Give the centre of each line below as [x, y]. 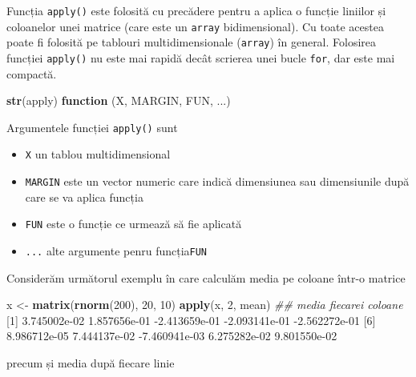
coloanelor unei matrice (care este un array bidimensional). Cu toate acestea [195, 26]
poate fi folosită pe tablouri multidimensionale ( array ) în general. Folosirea [192, 42]
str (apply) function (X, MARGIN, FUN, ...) [119, 100]
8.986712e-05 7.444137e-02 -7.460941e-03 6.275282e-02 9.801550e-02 [172, 336]
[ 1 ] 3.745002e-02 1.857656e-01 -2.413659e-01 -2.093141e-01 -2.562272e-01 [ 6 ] [191, 320]
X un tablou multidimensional [98, 154]
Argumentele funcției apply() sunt [92, 127]
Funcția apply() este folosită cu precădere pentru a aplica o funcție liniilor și [196, 10]
